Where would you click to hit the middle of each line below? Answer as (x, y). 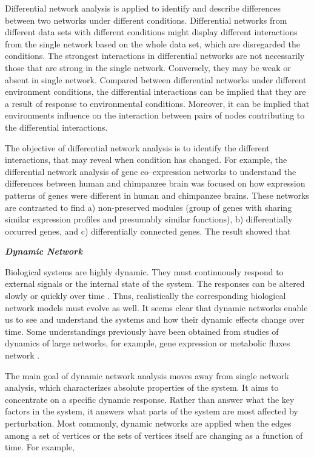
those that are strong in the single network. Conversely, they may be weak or (148, 67)
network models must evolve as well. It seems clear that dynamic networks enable (156, 307)
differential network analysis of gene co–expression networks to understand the (151, 171)
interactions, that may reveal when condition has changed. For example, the (146, 160)
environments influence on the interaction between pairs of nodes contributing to (155, 115)
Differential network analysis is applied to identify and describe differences (143, 8)
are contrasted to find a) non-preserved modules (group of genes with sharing (149, 207)
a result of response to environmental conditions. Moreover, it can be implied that (157, 103)
